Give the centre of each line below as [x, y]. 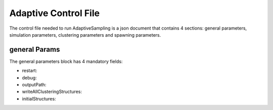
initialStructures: [39, 98]
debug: [30, 77]
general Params [35, 49]
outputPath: [34, 85]
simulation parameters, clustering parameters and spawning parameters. [85, 35]
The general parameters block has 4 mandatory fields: [66, 61]
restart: [30, 71]
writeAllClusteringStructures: [52, 92]
